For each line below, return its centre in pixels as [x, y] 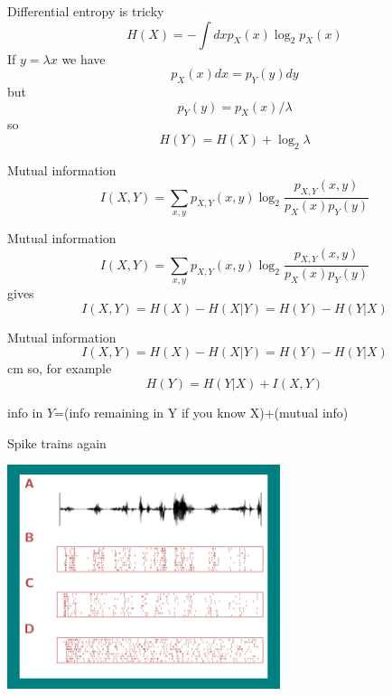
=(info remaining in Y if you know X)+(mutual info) [201, 412]
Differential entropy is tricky [86, 11]
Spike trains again [57, 442]
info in [25, 412]
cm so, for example [60, 368]
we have [84, 58]
